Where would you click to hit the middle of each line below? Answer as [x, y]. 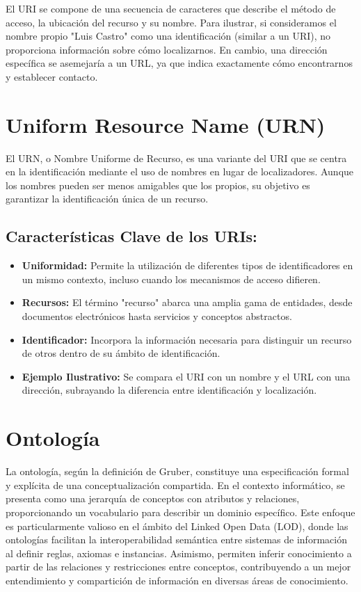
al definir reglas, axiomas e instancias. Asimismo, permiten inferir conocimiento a [179, 553]
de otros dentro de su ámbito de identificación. [121, 353]
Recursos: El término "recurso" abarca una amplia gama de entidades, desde [187, 302]
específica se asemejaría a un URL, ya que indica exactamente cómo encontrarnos [179, 63]
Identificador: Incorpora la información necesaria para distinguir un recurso [187, 339]
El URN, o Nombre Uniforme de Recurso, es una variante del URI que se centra [176, 158]
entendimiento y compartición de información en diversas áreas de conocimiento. [177, 580]
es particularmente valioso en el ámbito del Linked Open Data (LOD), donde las [177, 526]
